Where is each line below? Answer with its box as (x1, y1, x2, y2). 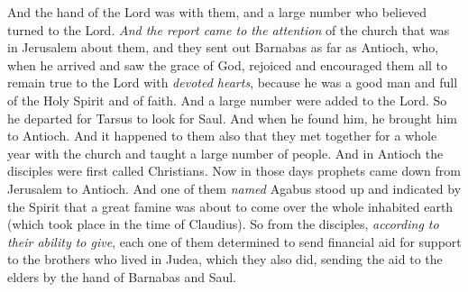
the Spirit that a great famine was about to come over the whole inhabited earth (7, 196, 454, 215)
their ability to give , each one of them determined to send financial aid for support (7, 232, 462, 251)
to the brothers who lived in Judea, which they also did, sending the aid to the (7, 250, 443, 269)
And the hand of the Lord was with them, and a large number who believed (7, 3, 427, 21)
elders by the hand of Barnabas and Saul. (7, 267, 237, 286)
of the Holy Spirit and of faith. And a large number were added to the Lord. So (7, 90, 447, 109)
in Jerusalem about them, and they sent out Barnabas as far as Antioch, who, (7, 38, 439, 57)
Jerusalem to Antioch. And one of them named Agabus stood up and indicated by (7, 178, 462, 197)
